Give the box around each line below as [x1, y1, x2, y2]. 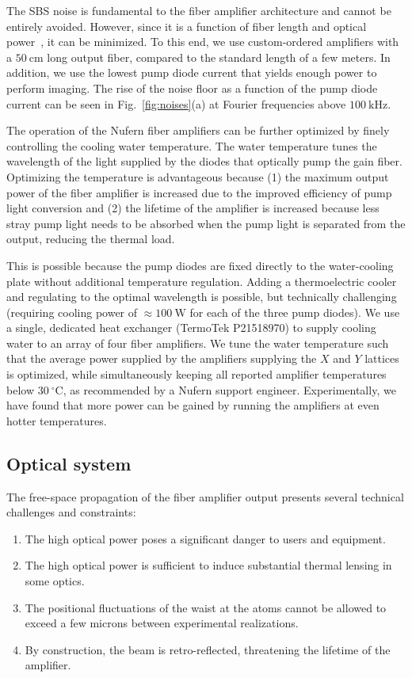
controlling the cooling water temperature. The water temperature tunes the [6, 137, 377, 154]
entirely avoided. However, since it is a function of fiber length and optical [6, 17, 367, 34]
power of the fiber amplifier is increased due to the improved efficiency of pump [6, 184, 392, 200]
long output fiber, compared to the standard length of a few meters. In [47, 48, 391, 65]
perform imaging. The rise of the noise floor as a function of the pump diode [6, 79, 378, 96]
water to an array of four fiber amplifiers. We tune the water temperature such [6, 334, 389, 351]
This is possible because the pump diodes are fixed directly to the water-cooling [6, 257, 394, 273]
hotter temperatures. [6, 412, 107, 429]
